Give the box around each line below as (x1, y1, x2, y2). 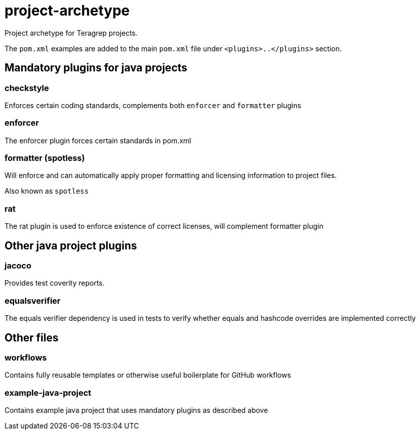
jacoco (5, 261, 32, 271)
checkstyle (5, 82, 49, 93)
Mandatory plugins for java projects (5, 61, 188, 74)
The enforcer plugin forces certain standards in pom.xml (5, 136, 191, 145)
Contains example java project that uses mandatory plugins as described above (5, 406, 268, 415)
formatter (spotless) (5, 153, 85, 163)
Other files (5, 331, 59, 344)
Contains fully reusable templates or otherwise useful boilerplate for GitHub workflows (5, 371, 291, 380)
